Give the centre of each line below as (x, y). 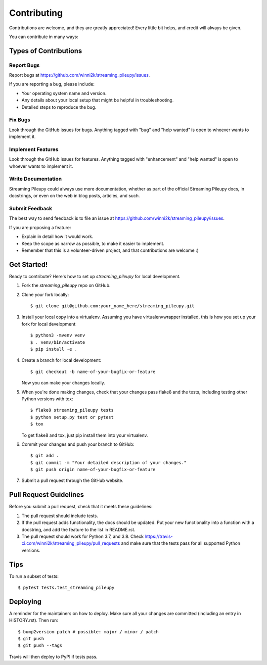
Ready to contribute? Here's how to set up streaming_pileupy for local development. (95, 276)
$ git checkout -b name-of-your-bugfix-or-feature (93, 372)
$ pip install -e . (54, 349)
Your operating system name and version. (64, 93)
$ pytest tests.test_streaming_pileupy (66, 588)
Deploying (25, 601)
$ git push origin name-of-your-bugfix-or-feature (93, 470)
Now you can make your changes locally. (63, 383)
